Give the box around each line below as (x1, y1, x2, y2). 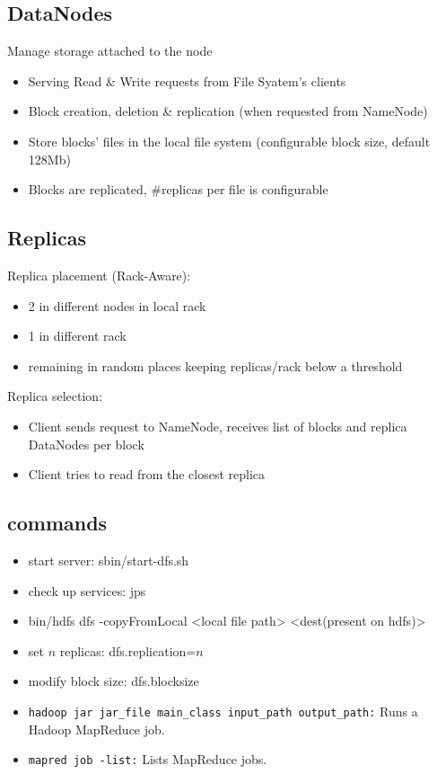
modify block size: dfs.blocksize (28, 672, 199, 690)
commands (7, 509, 108, 537)
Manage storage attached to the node (7, 41, 213, 60)
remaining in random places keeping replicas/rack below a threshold (28, 356, 403, 375)
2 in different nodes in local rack (28, 296, 206, 315)
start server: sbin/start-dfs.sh (28, 550, 189, 569)
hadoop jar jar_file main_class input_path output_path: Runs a (28, 701, 418, 720)
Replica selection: (7, 387, 103, 405)
